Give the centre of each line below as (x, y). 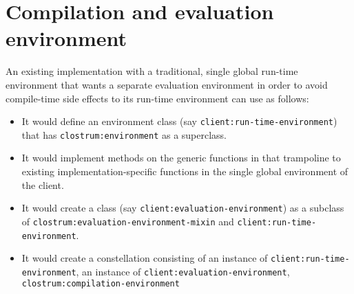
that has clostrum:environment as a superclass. (124, 134)
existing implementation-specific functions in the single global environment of (185, 171)
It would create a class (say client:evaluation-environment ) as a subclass (183, 208)
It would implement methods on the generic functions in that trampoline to (181, 158)
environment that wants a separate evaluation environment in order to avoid (167, 84)
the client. (43, 184)
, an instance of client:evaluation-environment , (183, 271)
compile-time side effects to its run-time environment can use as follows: (157, 98)
